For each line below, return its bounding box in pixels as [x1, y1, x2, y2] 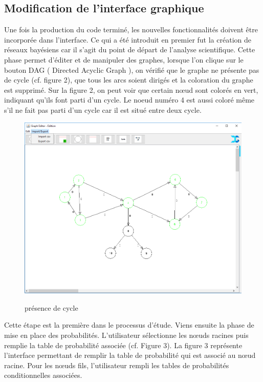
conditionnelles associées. [4, 370, 82, 380]
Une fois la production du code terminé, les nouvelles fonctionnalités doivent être [4, 24, 258, 35]
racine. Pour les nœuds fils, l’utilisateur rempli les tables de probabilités [4, 359, 229, 370]
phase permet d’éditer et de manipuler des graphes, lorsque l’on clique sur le [4, 54, 244, 65]
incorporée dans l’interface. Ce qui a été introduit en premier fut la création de [4, 34, 251, 45]
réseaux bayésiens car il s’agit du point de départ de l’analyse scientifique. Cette [4, 44, 255, 55]
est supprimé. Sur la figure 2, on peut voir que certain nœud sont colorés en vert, [4, 84, 258, 95]
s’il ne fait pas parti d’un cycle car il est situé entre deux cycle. [4, 104, 202, 115]
